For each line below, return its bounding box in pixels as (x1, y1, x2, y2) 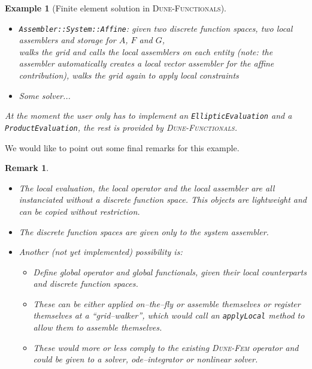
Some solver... (19, 89, 71, 101)
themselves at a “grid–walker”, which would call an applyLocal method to (33, 309, 305, 322)
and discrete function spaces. (33, 277, 138, 290)
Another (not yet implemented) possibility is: (19, 245, 183, 258)
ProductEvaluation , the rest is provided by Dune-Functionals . (5, 121, 238, 133)
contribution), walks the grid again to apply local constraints (19, 69, 239, 82)
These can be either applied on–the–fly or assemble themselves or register (33, 297, 301, 310)
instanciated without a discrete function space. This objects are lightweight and (19, 193, 307, 206)
